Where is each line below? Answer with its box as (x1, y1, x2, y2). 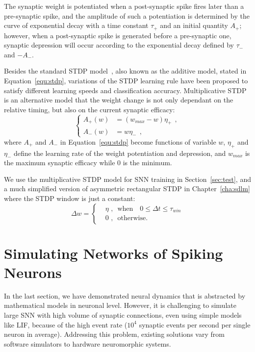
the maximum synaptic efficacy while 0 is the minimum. (4, 157, 172, 168)
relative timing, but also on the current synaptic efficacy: (4, 104, 175, 114)
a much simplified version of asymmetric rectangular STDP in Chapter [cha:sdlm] (4, 183, 250, 194)
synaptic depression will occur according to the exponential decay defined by (4, 40, 234, 50)
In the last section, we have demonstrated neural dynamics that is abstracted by (4, 290, 246, 301)
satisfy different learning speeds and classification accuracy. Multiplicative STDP (4, 85, 247, 95)
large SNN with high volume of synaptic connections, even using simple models (4, 310, 242, 320)
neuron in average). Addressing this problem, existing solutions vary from (4, 329, 225, 339)
